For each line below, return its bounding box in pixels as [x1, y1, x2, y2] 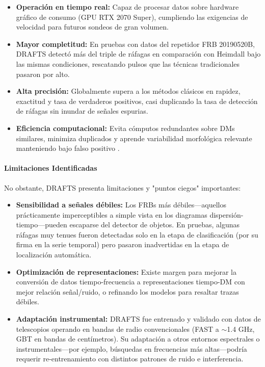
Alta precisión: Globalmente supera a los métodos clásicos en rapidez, [16, 86, 241, 96]
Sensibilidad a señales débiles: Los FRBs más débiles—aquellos [16, 199, 226, 210]
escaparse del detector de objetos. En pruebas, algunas [69, 219, 240, 230]
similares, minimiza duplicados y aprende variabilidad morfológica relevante [16, 133, 252, 143]
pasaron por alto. [16, 68, 70, 79]
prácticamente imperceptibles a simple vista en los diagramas [16, 209, 207, 220]
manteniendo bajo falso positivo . [16, 143, 120, 153]
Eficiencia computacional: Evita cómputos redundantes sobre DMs [16, 122, 235, 133]
